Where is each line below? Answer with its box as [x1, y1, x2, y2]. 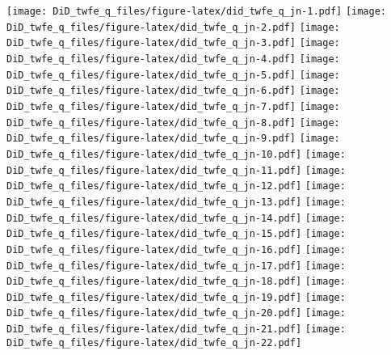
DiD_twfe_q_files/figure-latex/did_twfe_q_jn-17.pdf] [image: [6, 260, 346, 272]
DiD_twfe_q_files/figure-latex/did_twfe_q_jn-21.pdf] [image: [6, 323, 346, 336]
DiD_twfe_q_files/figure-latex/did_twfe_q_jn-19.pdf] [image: [6, 291, 346, 303]
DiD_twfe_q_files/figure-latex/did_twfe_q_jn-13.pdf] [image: [6, 196, 346, 208]
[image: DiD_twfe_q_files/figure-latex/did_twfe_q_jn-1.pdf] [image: [6, 6, 387, 17]
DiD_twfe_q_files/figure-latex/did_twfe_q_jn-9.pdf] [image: [6, 133, 340, 145]
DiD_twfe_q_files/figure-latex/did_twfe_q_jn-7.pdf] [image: [6, 100, 340, 112]
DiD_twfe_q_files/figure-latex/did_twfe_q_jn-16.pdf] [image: [6, 243, 346, 256]
